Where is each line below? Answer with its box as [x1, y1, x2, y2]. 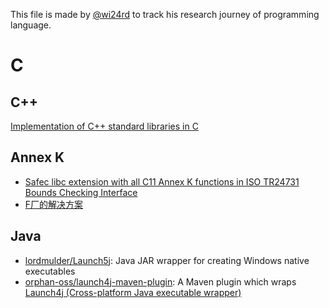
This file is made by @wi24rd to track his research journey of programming [10, 9, 320, 20]
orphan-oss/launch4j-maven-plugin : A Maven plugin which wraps [24, 275, 297, 288]
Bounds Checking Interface [24, 186, 138, 198]
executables [24, 265, 76, 277]
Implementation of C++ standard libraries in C [10, 120, 199, 132]
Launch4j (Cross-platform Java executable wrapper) [24, 286, 242, 298]
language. [10, 19, 52, 31]
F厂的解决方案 [24, 198, 84, 210]
